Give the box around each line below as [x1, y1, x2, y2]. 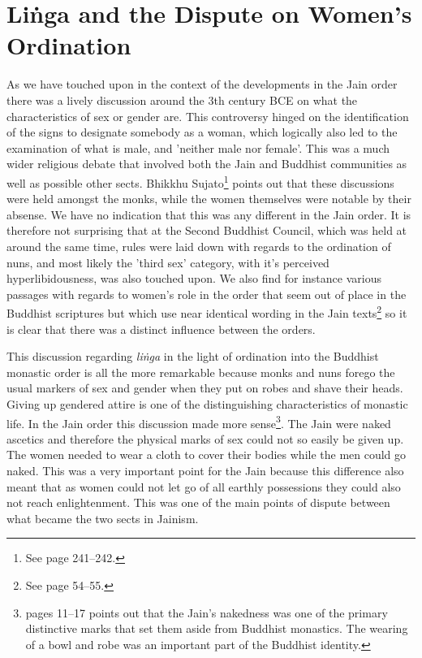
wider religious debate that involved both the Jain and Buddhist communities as [6, 155, 407, 172]
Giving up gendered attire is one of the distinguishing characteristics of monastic [6, 395, 408, 412]
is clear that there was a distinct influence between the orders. [6, 320, 316, 337]
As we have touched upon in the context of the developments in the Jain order [6, 76, 398, 93]
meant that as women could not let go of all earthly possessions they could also [6, 478, 401, 495]
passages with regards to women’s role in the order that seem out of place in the [6, 285, 407, 302]
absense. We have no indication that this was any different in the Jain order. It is [6, 206, 411, 223]
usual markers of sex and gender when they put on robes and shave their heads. [6, 379, 403, 396]
